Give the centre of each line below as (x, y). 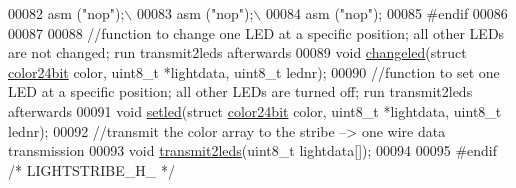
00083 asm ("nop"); (195, 13)
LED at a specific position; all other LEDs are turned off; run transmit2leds (240, 91)
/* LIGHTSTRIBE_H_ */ (91, 169)
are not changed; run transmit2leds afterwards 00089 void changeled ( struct (237, 52)
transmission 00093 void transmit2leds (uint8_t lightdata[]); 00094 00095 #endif (252, 150)
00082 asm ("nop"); (66, 13)
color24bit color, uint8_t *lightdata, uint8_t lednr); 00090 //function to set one (254, 71)
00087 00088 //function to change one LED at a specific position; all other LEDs (256, 32)
